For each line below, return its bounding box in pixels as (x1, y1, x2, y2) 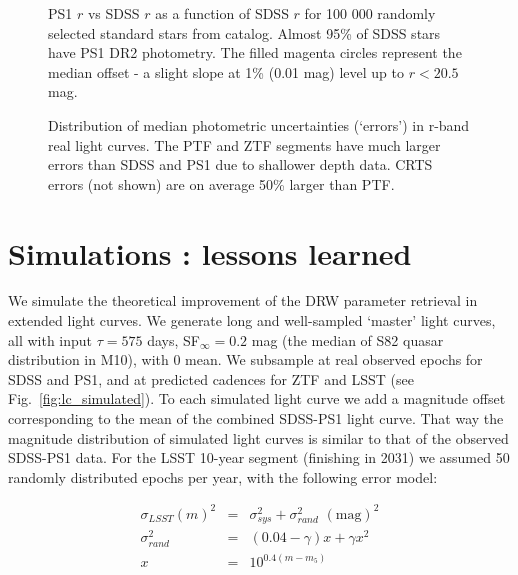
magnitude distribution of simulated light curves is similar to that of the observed (8, 427, 509, 448)
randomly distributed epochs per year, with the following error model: (8, 466, 438, 487)
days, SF (147, 329, 200, 350)
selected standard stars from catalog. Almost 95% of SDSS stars (48, 22, 441, 43)
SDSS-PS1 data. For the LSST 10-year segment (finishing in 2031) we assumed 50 (8, 447, 510, 468)
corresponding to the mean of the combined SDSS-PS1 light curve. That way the (8, 408, 504, 429)
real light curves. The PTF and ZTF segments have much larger (48, 134, 441, 155)
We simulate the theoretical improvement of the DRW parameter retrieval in (8, 290, 478, 311)
